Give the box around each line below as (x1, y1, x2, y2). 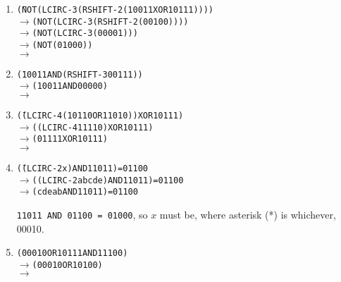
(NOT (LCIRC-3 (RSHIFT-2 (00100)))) (32, 16, 189, 27)
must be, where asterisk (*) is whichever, (159, 207, 336, 221)
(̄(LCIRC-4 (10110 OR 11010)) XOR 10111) (16, 110, 184, 121)
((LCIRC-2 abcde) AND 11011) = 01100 (32, 175, 184, 185)
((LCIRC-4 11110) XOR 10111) (32, 122, 154, 133)
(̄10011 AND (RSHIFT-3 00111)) (16, 69, 143, 80)
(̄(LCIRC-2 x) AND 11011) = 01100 (16, 163, 148, 173)
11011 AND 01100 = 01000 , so (16, 207, 148, 221)
